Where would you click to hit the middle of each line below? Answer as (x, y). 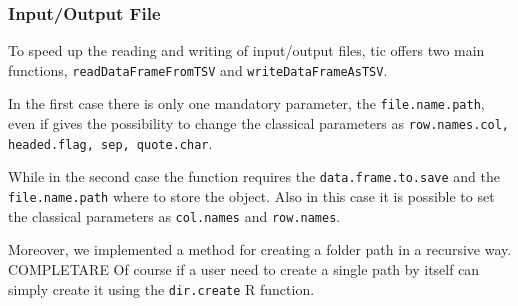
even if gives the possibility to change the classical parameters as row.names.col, (258, 123)
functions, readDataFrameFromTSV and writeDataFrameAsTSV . (198, 69)
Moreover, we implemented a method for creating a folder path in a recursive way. (260, 249)
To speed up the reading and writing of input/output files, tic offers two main (246, 50)
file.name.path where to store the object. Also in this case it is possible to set (251, 196)
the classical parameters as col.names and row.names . (174, 215)
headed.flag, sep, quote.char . (110, 142)
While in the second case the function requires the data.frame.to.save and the (254, 176)
